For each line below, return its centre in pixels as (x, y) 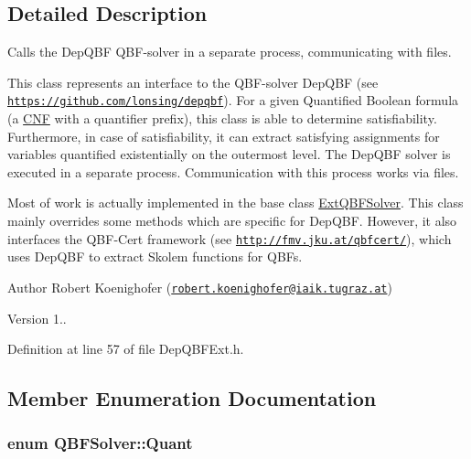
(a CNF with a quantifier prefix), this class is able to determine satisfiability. (222, 118)
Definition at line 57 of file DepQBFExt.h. (126, 349)
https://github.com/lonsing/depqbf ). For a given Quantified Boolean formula (233, 100)
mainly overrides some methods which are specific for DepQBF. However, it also (232, 221)
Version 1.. (37, 318)
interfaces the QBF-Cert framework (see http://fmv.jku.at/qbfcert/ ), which (230, 238)
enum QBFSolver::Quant (100, 443)
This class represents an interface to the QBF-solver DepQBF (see (193, 82)
